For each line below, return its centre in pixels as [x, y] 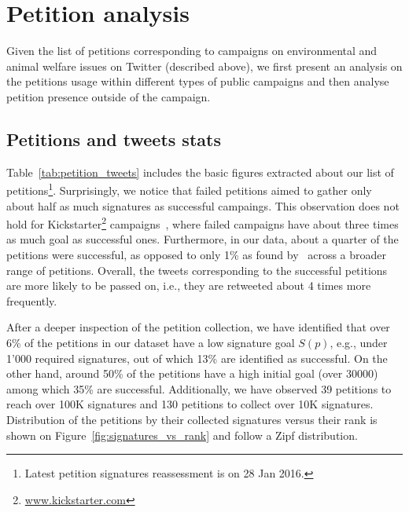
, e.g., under [359, 342]
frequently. [32, 300]
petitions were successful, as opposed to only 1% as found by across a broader [197, 254]
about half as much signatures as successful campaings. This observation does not [203, 205]
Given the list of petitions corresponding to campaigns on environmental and [192, 51]
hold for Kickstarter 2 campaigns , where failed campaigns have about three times [203, 223]
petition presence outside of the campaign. [109, 96]
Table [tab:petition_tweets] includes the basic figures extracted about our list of [200, 172]
